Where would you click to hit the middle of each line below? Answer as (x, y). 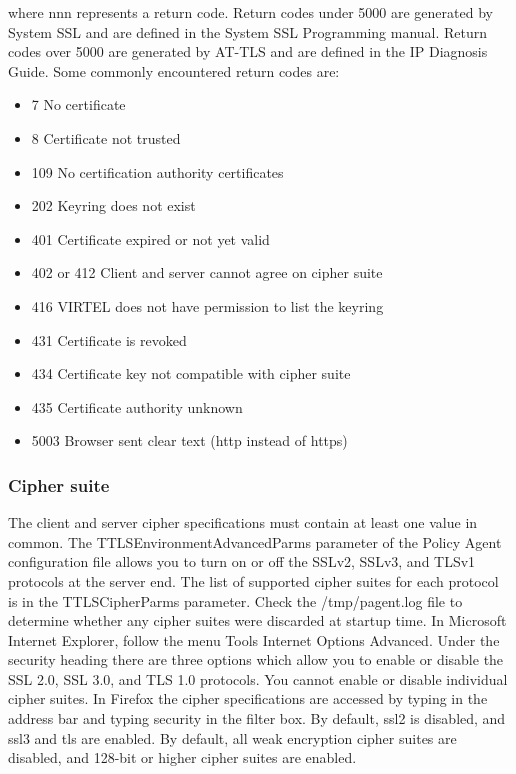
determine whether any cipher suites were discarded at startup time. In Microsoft (257, 620)
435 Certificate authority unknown (137, 406)
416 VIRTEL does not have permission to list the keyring (207, 305)
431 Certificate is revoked (109, 339)
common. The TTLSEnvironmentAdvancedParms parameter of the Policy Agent (255, 541)
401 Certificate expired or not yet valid (150, 238)
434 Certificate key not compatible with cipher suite (191, 373)
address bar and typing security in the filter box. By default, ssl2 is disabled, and (257, 718)
